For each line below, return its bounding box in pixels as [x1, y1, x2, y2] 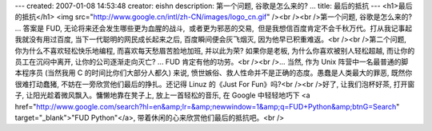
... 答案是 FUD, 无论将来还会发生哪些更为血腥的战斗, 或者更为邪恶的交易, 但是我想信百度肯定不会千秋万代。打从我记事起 [14, 23, 412, 33]
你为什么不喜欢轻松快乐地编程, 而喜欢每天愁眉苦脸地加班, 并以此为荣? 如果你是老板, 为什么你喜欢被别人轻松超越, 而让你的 [14, 46, 415, 55]
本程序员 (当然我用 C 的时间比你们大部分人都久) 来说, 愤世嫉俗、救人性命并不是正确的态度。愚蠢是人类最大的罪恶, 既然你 [14, 68, 413, 77]
